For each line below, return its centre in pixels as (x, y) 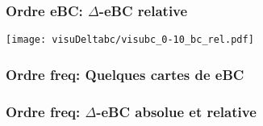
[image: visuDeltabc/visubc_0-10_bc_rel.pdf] (130, 40)
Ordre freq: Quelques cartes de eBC (125, 74)
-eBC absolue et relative (176, 111)
